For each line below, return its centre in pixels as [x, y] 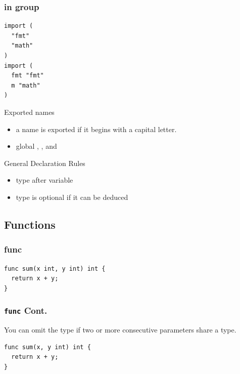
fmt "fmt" [28, 76]
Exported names [29, 112]
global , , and [36, 146]
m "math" [26, 85]
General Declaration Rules [45, 163]
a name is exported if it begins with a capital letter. [96, 129]
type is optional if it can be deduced [72, 197]
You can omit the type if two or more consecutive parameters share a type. [120, 330]
